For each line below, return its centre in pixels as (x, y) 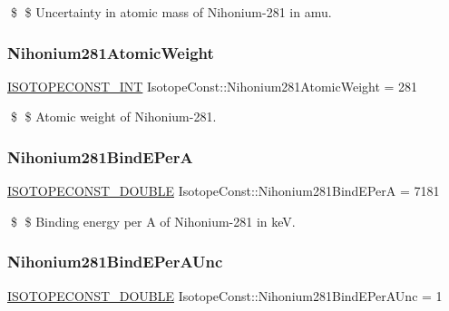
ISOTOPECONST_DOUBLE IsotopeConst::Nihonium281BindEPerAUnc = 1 (225, 295)
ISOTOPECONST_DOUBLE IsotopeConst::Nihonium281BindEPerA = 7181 (224, 191)
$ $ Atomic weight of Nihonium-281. (113, 117)
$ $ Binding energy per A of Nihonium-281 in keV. (153, 221)
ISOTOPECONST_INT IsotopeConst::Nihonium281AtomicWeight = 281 (213, 86)
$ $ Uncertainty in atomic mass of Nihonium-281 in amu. (171, 12)
